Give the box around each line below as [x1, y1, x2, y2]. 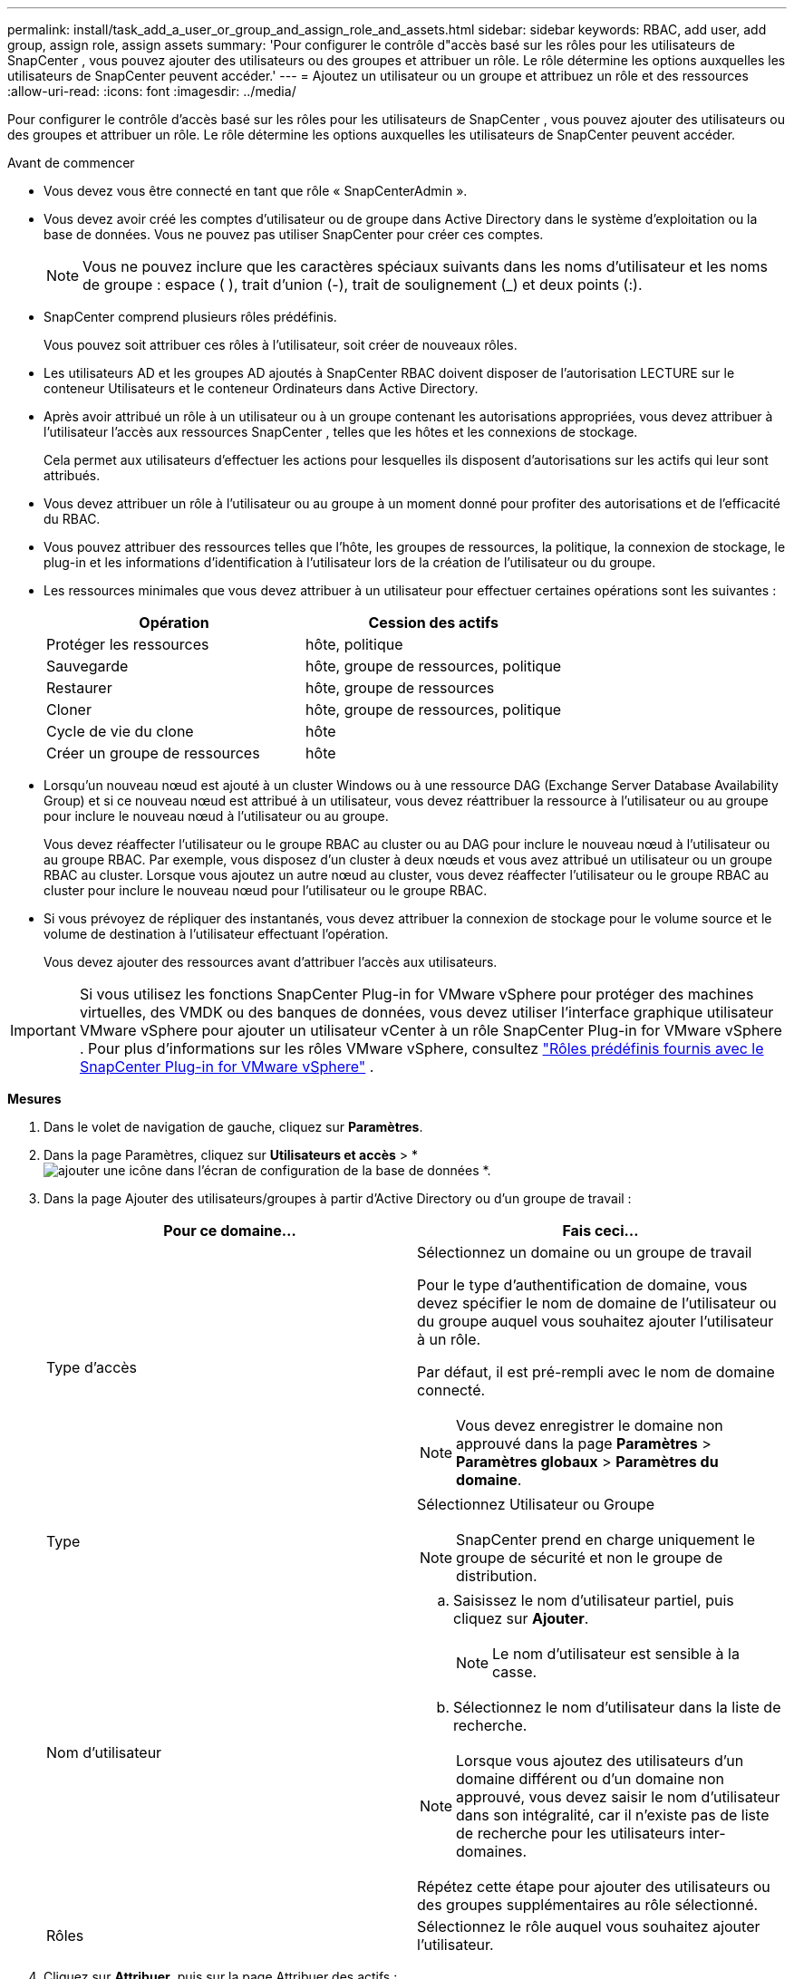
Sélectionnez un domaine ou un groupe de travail [417, 1243, 752, 1261]
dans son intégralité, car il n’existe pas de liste [456, 1806, 770, 1824]
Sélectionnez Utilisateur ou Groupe [417, 1495, 654, 1513]
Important [10, 1021, 76, 1039]
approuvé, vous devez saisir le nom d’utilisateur [456, 1788, 780, 1806]
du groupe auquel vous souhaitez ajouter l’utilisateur [417, 1312, 774, 1330]
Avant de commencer [7, 155, 135, 170]
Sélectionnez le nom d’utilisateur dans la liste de [453, 1698, 781, 1716]
